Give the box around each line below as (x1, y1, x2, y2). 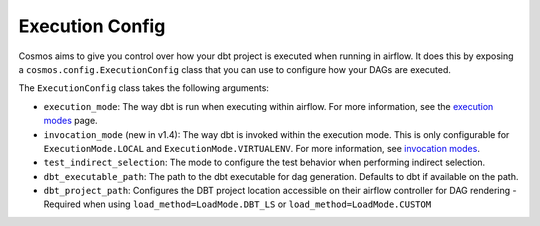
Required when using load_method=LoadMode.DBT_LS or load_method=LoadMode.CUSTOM (43, 198, 432, 210)
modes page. (43, 115, 99, 127)
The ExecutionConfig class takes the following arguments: (18, 82, 270, 94)
